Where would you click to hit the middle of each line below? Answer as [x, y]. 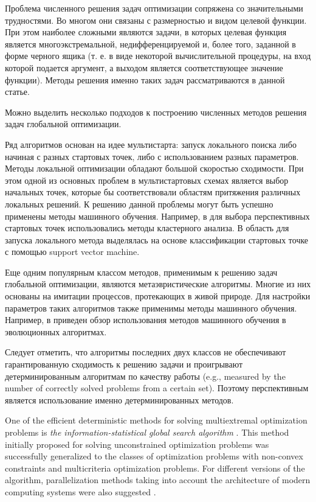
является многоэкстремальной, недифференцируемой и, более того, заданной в [150, 44]
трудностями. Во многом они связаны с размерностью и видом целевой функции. [156, 20]
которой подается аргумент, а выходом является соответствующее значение [144, 67]
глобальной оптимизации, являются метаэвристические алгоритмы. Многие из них [158, 284]
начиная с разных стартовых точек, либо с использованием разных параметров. [152, 156]
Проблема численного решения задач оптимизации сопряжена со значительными [154, 8]
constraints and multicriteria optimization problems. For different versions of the [155, 468]
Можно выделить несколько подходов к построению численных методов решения [156, 112]
